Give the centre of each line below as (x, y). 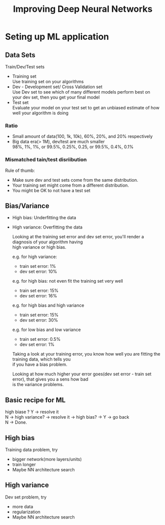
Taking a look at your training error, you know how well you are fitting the (86, 354)
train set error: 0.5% (40, 339)
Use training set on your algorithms (48, 82)
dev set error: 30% (39, 320)
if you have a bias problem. (40, 364)
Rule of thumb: (20, 170)
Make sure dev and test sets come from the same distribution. (75, 180)
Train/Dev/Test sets (25, 67)
